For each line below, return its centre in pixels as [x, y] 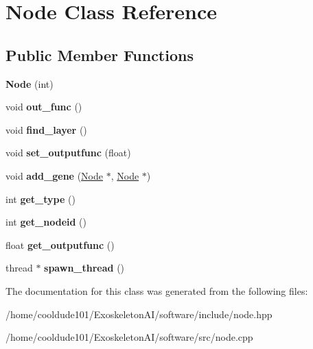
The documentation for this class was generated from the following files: [157, 290]
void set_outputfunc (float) [68, 153]
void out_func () [44, 107]
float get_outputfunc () [60, 244]
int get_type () [40, 198]
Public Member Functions [100, 55]
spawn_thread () [84, 268]
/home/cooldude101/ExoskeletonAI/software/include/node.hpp [139, 314]
